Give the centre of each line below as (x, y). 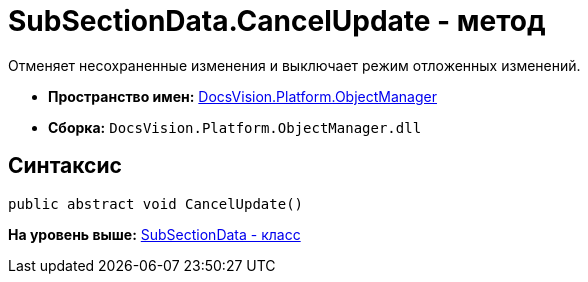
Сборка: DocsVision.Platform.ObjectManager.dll (235, 127)
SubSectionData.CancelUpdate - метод (277, 21)
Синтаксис (65, 166)
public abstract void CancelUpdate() (156, 203)
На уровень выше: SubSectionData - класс (154, 234)
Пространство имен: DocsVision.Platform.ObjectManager (242, 96)
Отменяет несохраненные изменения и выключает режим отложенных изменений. (294, 65)
